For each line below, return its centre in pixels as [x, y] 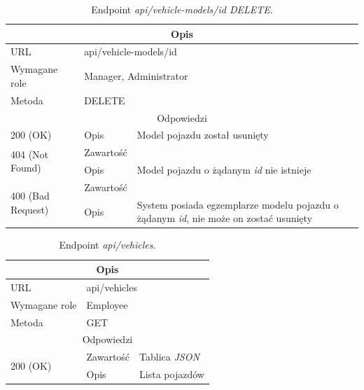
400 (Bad [30, 196]
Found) [26, 168]
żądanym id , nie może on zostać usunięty [225, 218]
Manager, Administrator [136, 76]
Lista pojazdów [172, 374]
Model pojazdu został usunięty [203, 135]
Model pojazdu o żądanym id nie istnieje [224, 170]
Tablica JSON [169, 357]
